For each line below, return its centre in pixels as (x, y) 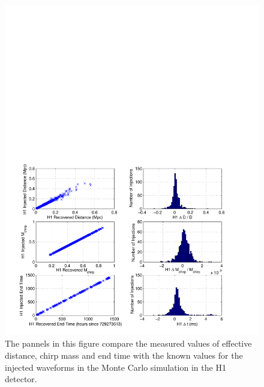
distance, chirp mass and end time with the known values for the (124, 355)
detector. (21, 379)
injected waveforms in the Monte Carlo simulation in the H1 (115, 367)
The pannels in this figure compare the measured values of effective (128, 343)
